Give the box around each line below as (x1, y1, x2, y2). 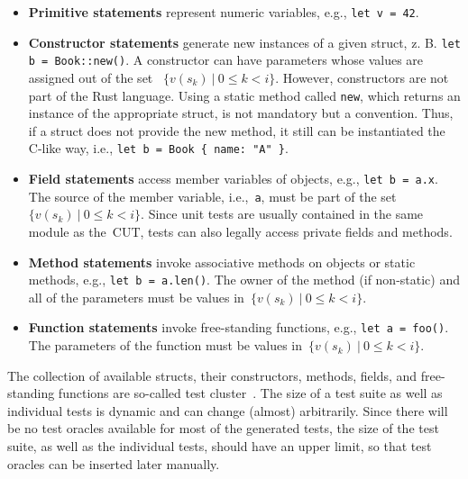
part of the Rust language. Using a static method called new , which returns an (28, 86, 461, 104)
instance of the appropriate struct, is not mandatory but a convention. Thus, (28, 104, 454, 122)
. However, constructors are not (275, 68, 449, 86)
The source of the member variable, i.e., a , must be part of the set (28, 186, 397, 205)
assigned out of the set (28, 68, 153, 86)
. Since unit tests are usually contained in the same (141, 204, 424, 223)
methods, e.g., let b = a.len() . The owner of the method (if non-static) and (28, 270, 461, 289)
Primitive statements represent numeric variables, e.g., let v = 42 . (28, 3, 419, 21)
